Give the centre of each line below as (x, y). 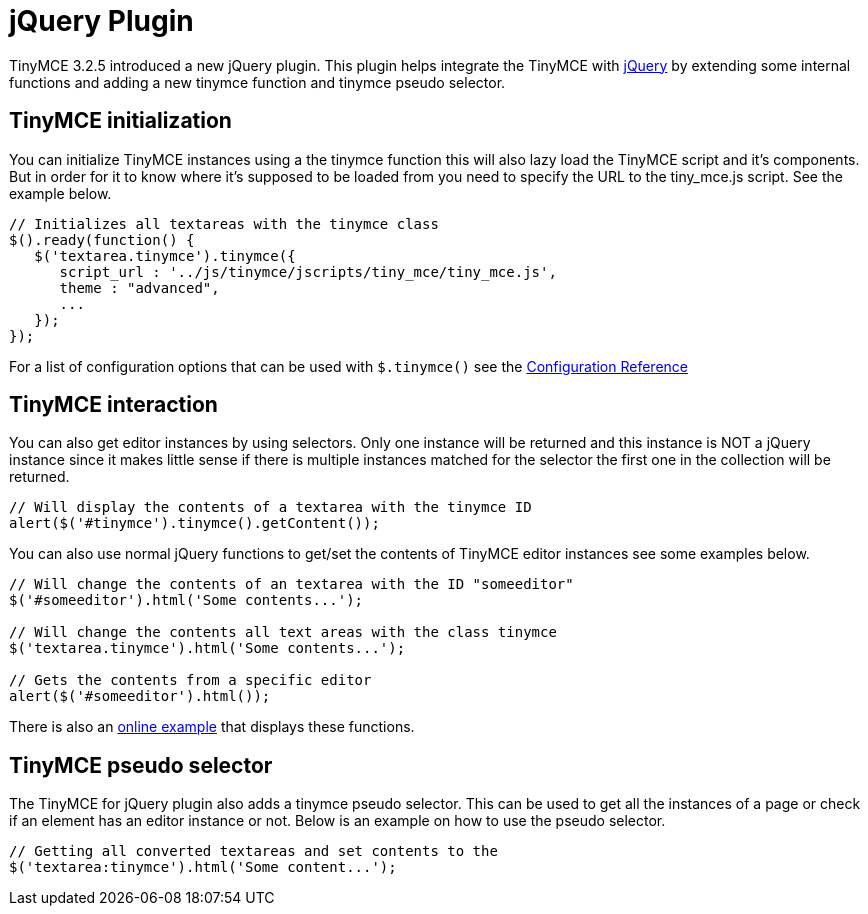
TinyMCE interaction (113, 405)
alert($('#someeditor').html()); (140, 696)
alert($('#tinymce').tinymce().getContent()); (194, 523)
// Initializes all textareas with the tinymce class (224, 223)
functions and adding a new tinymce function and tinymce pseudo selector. (257, 82)
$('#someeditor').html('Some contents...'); (186, 600)
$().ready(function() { (102, 239)
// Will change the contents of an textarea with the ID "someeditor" (291, 584)
